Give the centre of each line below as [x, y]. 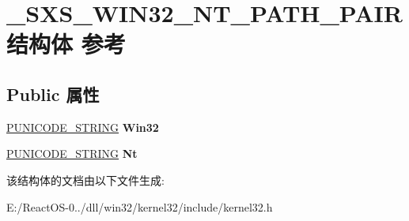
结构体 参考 [66, 44]
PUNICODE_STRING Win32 [83, 127]
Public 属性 [53, 94]
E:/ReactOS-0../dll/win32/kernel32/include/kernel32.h [140, 206]
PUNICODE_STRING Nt [72, 154]
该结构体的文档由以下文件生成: [85, 180]
